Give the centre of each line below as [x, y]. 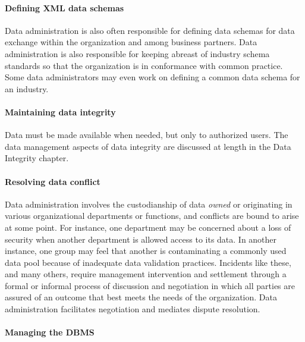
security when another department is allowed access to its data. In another [141, 239]
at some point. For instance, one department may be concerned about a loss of [148, 227]
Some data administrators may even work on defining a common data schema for [152, 77]
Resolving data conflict [53, 181]
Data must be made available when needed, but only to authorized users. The [147, 135]
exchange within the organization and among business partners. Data [131, 42]
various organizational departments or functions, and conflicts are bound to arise [152, 216]
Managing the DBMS [50, 332]
